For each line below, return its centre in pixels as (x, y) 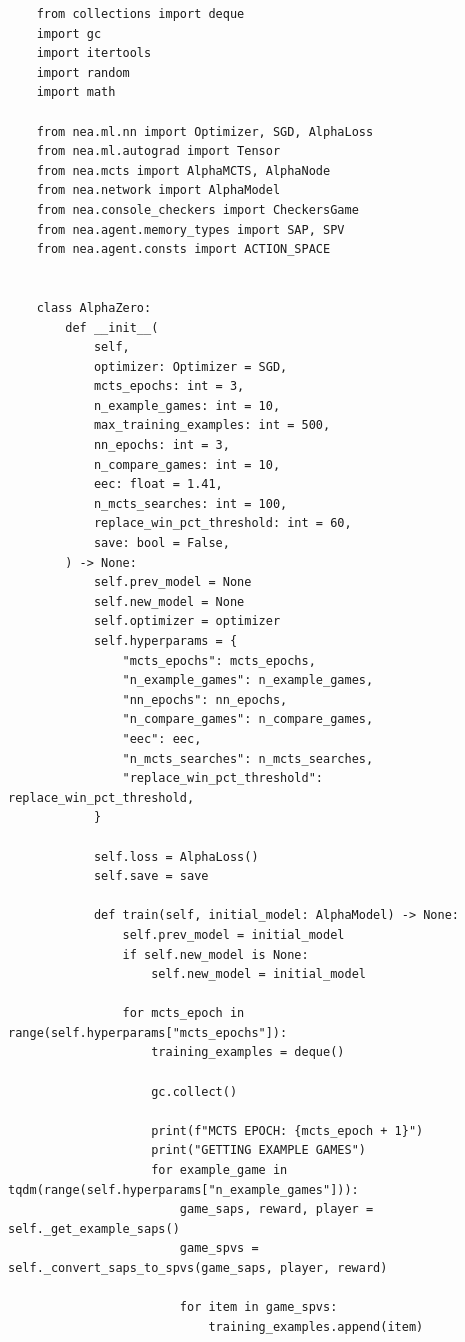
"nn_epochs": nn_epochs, (205, 699)
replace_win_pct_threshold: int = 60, (222, 523)
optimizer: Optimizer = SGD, (190, 366)
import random (83, 72)
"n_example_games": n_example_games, (248, 680)
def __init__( (112, 327)
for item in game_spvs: (258, 1307)
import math (76, 92)
